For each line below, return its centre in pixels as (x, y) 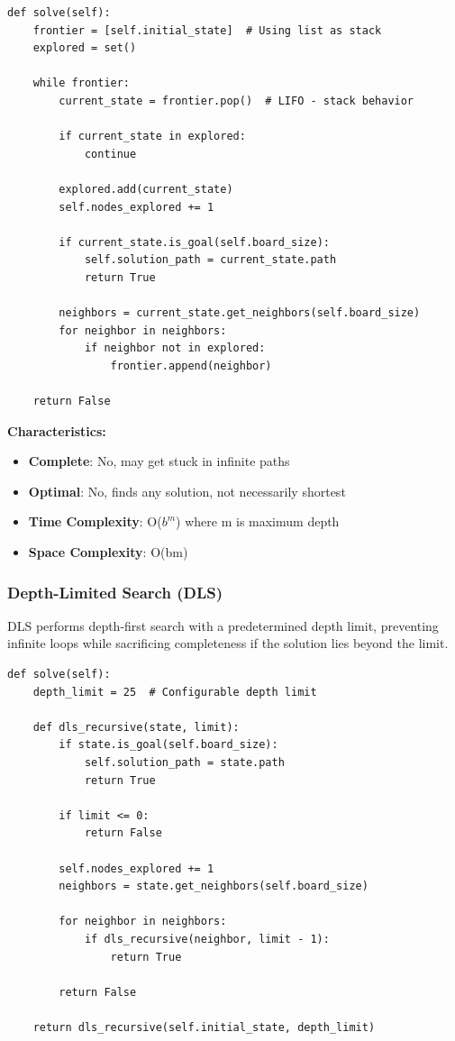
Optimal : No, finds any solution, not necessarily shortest (187, 491)
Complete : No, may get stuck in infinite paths (159, 461)
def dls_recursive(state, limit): (136, 727)
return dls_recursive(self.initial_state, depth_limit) (204, 1027)
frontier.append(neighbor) (191, 365)
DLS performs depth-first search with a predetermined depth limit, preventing (223, 625)
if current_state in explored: (152, 137)
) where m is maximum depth (258, 521)
